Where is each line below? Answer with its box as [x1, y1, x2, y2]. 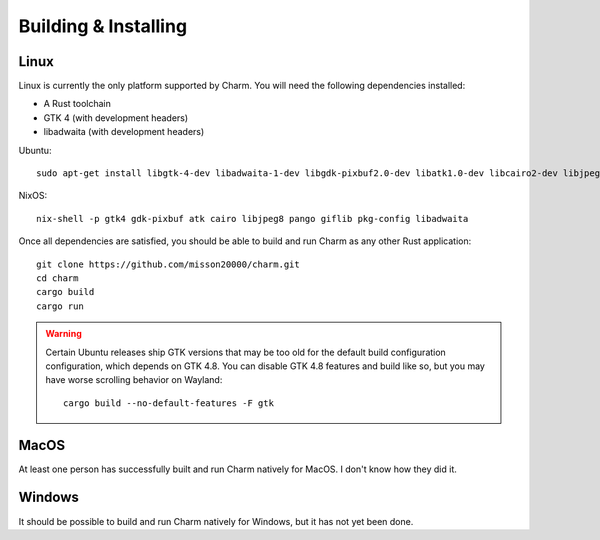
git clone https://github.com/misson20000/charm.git [36, 258, 300, 270]
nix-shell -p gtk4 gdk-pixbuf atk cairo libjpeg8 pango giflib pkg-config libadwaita [36, 213, 469, 224]
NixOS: [18, 190, 48, 202]
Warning [45, 328, 82, 340]
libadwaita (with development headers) [43, 126, 205, 138]
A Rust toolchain [43, 98, 112, 110]
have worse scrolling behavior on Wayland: [45, 374, 223, 386]
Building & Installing [18, 15, 188, 37]
